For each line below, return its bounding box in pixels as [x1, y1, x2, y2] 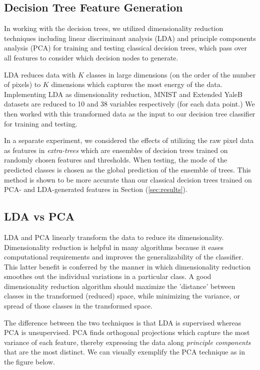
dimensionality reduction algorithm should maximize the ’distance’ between [4, 280, 235, 291]
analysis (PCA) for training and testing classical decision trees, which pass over [4, 42, 247, 53]
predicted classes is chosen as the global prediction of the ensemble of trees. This [4, 164, 251, 174]
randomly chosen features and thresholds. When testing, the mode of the [4, 154, 227, 165]
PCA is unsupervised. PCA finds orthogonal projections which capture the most [4, 327, 250, 337]
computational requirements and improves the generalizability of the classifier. [4, 251, 243, 262]
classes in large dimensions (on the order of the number [86, 69, 256, 79]
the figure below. [4, 356, 55, 367]
